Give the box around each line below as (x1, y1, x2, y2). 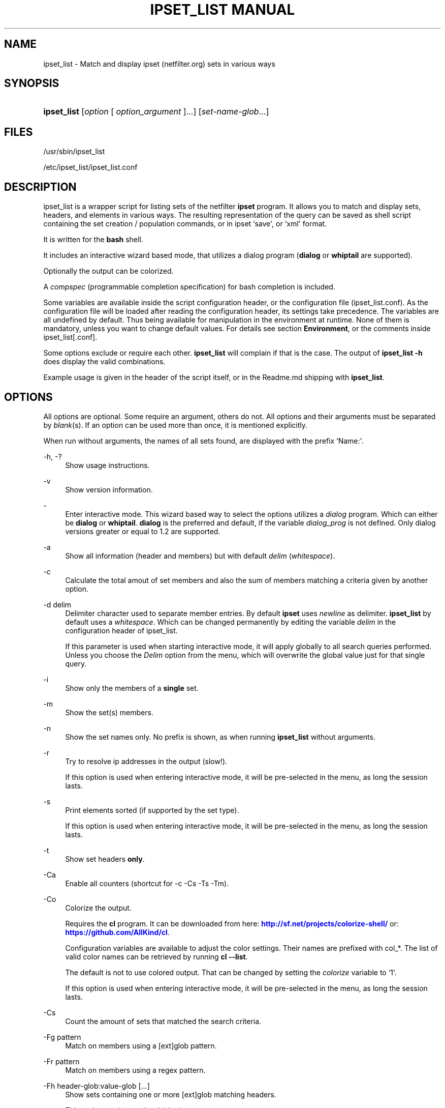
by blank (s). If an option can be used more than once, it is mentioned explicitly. (43, 420, 308, 429)
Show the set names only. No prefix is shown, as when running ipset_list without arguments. (65, 732, 375, 741)
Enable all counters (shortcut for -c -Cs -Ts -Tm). (65, 879, 229, 888)
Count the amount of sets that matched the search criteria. (65, 1016, 262, 1026)
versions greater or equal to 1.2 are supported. (65, 527, 220, 536)
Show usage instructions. (65, 460, 150, 470)
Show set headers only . (65, 854, 145, 863)
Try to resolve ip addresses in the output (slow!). (65, 756, 228, 766)
